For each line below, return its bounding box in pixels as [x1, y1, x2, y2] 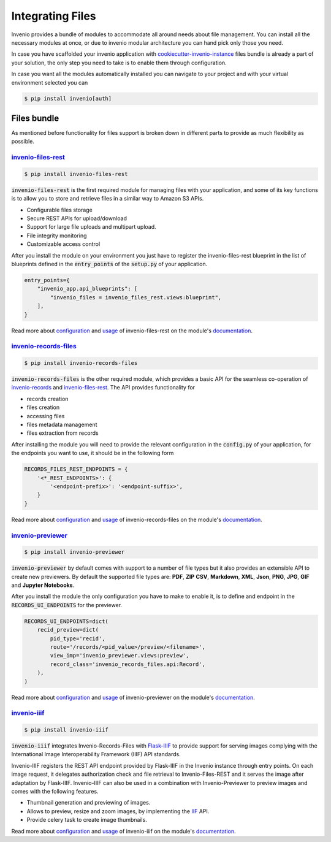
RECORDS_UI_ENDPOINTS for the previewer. [11, 601, 123, 608]
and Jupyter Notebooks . [11, 581, 75, 589]
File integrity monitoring [26, 232, 87, 239]
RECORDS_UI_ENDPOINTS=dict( [24, 618, 108, 625]
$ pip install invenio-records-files [24, 359, 138, 367]
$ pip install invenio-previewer [24, 549, 125, 556]
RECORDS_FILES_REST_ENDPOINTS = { [24, 466, 128, 473]
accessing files [26, 412, 65, 419]
